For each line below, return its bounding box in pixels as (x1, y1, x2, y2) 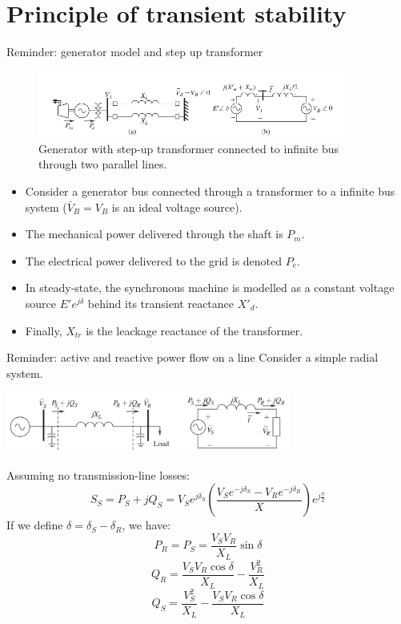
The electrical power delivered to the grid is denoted (25, 252, 283, 269)
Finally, (25, 322, 62, 338)
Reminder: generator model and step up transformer (6, 43, 263, 60)
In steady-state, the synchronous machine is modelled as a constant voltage (25, 279, 395, 296)
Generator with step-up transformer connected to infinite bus (38, 140, 339, 156)
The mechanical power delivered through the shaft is (25, 225, 283, 242)
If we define (6, 517, 63, 533)
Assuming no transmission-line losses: (6, 466, 190, 483)
